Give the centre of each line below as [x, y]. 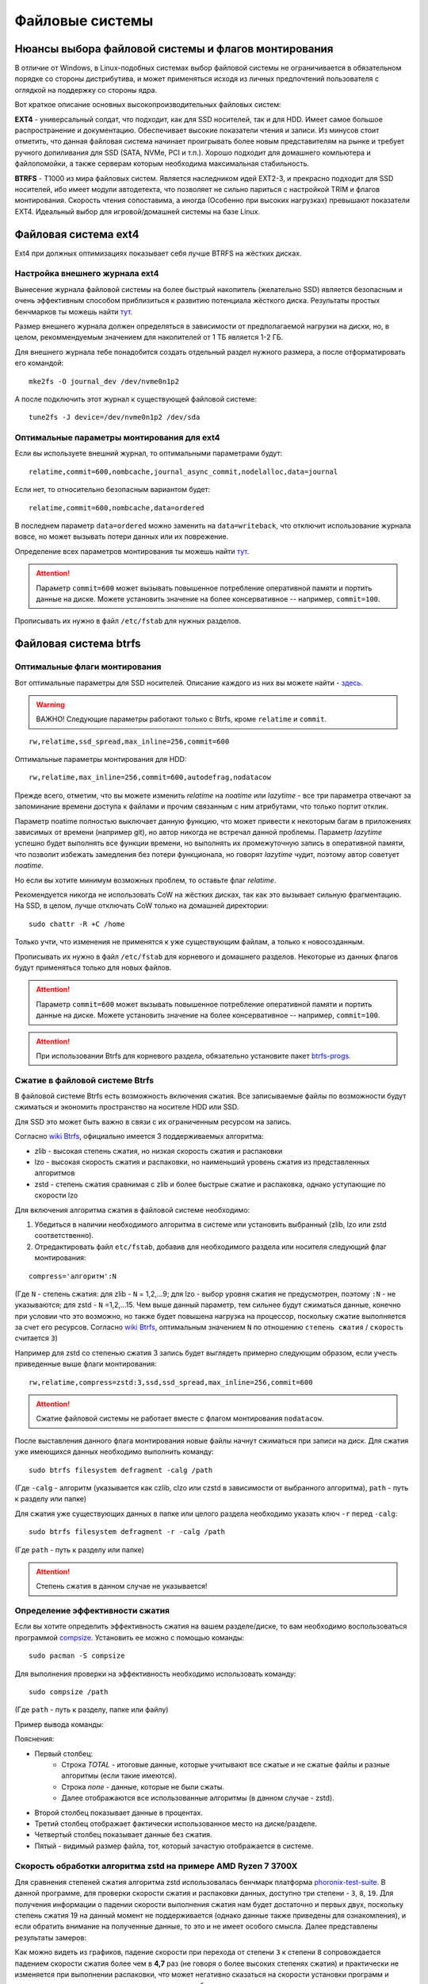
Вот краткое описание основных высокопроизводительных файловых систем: [148, 105]
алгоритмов [55, 1173]
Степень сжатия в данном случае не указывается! [122, 1586]
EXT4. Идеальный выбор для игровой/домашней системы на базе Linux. [138, 211]
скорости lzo [56, 1195]
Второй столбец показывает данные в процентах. [119, 1813]
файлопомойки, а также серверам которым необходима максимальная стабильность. [162, 163]
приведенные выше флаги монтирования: [86, 1364]
